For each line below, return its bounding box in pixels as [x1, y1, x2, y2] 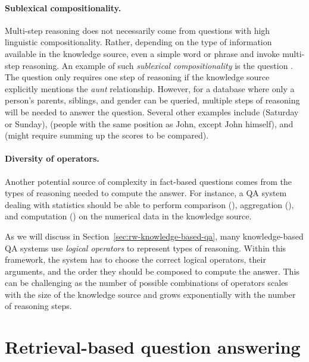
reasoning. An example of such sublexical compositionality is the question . [22, 59, 293, 71]
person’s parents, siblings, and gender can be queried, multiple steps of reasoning [5, 94, 300, 106]
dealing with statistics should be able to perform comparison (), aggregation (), [5, 198, 294, 210]
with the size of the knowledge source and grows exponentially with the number [5, 288, 296, 300]
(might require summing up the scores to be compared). [5, 129, 209, 141]
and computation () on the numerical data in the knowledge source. [5, 210, 252, 222]
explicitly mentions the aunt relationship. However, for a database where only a [5, 82, 295, 95]
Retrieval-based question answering [5, 335, 301, 359]
